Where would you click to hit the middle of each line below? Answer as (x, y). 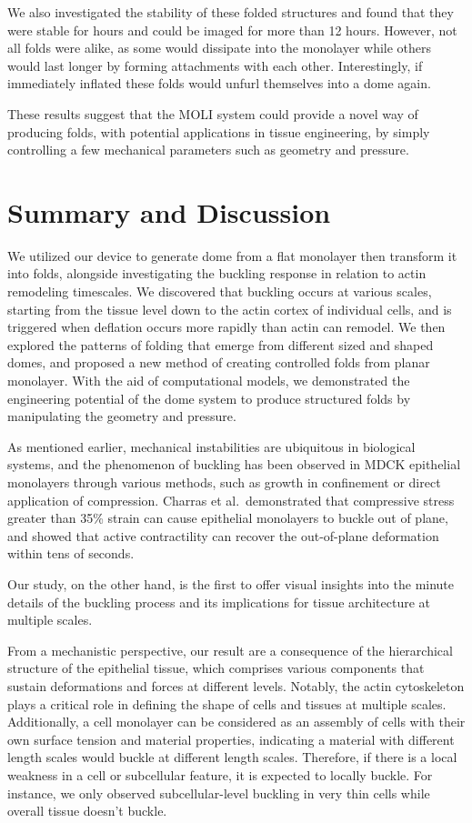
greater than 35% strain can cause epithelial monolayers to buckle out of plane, (228, 518)
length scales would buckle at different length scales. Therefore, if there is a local (232, 757)
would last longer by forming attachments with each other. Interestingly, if (215, 65)
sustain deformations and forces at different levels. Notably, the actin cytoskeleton (236, 685)
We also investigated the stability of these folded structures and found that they (231, 12)
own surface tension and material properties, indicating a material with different (231, 739)
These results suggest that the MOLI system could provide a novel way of (213, 113)
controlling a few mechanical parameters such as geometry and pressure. (208, 150)
